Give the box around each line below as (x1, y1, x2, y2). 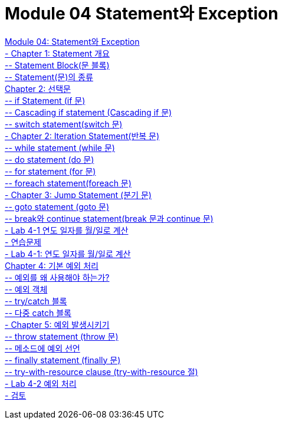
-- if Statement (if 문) (5, 95, 86, 106)
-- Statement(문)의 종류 (5, 71, 93, 82)
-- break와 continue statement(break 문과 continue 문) (5, 213, 214, 223)
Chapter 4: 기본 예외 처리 (5, 260, 99, 271)
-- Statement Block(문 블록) (5, 60, 110, 70)
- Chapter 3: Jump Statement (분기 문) (5, 189, 152, 200)
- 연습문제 (5, 236, 41, 247)
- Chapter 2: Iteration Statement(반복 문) (5, 130, 160, 141)
